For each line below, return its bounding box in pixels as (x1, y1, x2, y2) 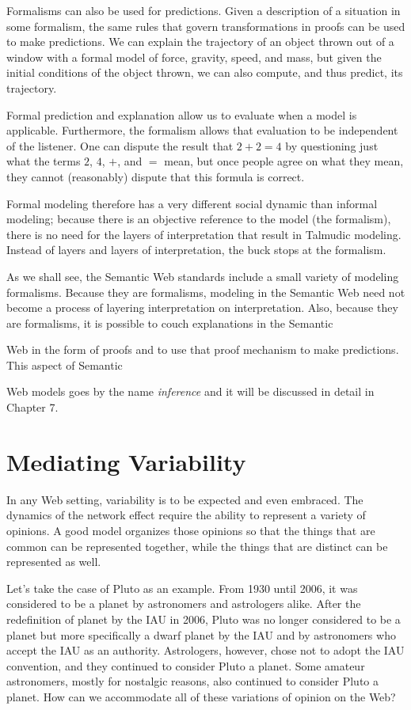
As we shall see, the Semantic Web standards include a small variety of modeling (6, 268, 399, 284)
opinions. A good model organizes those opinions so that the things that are (6, 522, 375, 538)
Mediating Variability (6, 445, 246, 477)
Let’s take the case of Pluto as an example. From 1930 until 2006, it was (6, 579, 358, 596)
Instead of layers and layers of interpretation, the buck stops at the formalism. (6, 241, 386, 258)
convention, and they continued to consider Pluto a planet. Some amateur (6, 657, 365, 674)
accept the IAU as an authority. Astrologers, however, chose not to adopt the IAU (6, 642, 405, 659)
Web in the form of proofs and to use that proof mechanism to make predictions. (6, 341, 399, 358)
